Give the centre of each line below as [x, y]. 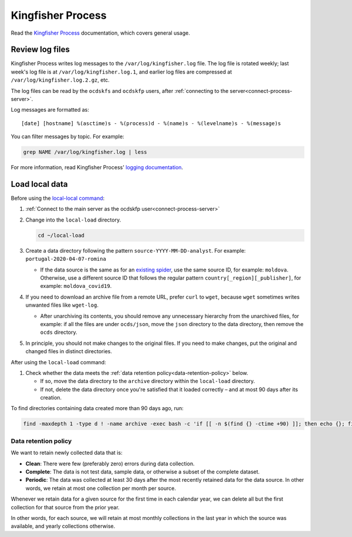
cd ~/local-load [61, 235]
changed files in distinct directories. [69, 351]
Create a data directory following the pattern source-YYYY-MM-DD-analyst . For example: [136, 250]
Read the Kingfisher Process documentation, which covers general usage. [100, 33]
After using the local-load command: [58, 362]
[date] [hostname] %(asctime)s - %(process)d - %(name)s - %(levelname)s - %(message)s [151, 123]
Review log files [40, 50]
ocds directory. [59, 333]
